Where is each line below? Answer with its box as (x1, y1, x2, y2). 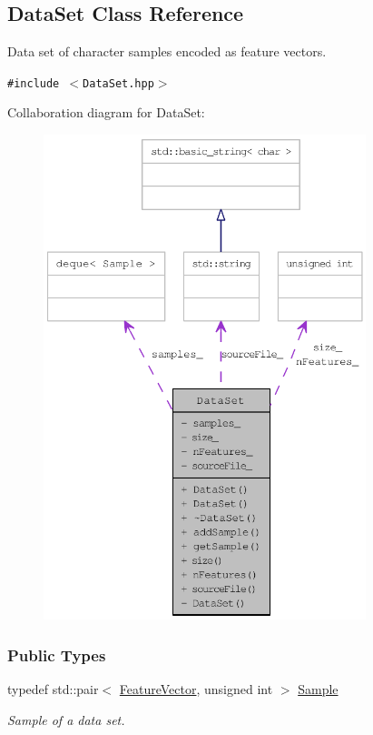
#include (7, 76, 60, 90)
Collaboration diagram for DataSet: (7, 103, 205, 122)
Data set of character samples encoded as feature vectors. (7, 42, 327, 61)
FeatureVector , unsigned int (119, 680, 273, 699)
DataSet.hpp (83, 76, 154, 90)
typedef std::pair (7, 680, 99, 699)
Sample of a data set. (7, 710, 125, 729)
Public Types (7, 643, 106, 666)
